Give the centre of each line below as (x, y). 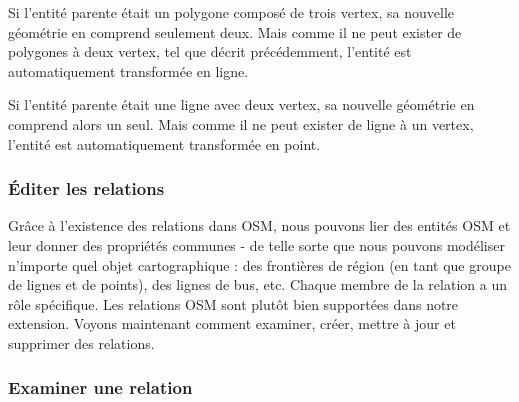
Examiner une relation (100, 387)
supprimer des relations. (81, 342)
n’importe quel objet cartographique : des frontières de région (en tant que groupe (259, 264)
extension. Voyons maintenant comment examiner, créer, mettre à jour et (232, 323)
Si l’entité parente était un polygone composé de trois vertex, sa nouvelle (231, 12)
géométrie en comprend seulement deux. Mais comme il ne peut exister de (235, 31)
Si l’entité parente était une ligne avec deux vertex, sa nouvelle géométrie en (241, 104)
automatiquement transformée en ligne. (128, 70)
